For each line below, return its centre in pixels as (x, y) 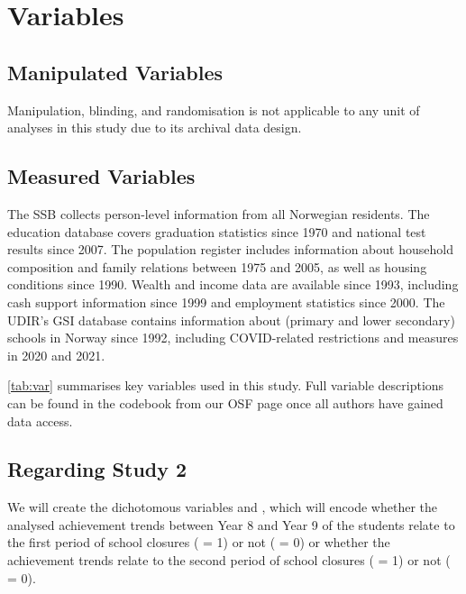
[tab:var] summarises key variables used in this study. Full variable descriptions (226, 385)
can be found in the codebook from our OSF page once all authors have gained (225, 402)
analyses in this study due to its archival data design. (155, 128)
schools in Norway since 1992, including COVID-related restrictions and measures (233, 338)
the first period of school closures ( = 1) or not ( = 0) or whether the (199, 542)
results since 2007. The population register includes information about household (230, 249)
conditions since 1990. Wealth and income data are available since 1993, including (233, 284)
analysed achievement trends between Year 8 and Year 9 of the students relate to (231, 524)
